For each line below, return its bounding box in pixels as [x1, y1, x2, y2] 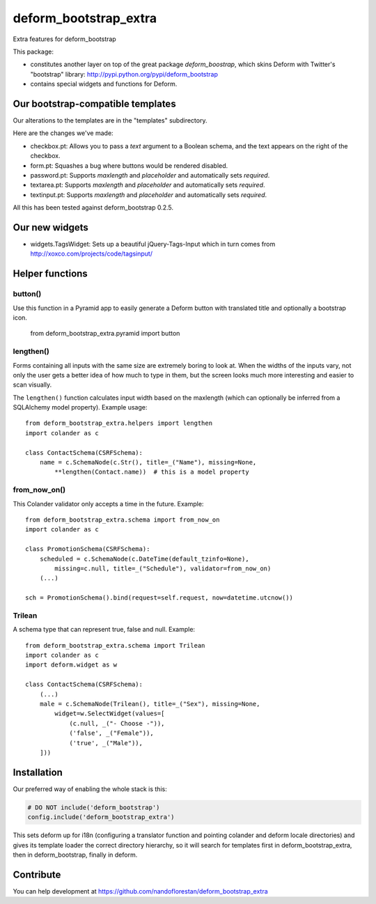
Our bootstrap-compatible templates [13, 98, 177, 109]
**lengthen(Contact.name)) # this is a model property [54, 468, 250, 476]
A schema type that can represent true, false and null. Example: [13, 625, 195, 634]
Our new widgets [13, 221, 88, 233]
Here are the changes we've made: [13, 129, 114, 137]
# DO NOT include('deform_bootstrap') [27, 803, 160, 811]
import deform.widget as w [25, 661, 118, 669]
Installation [13, 766, 63, 778]
